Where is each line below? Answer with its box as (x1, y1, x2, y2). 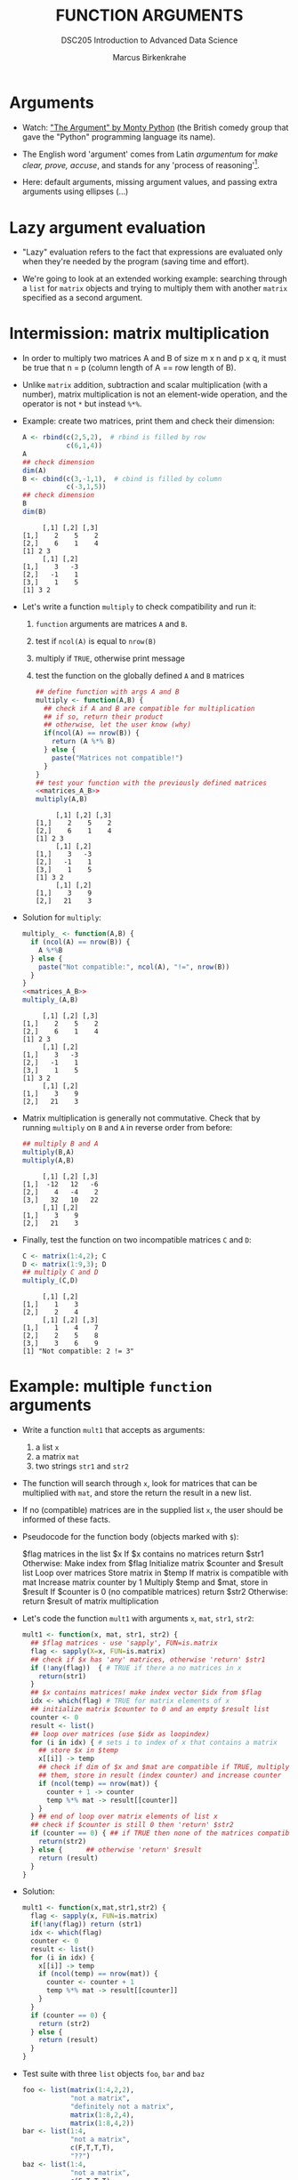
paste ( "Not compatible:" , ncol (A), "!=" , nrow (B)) (38, 962, 230, 971)
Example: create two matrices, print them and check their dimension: (21, 415, 275, 427)
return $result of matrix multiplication (21, 1596, 159, 1606)
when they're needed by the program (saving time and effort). (21, 256, 250, 267)
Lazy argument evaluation (9, 217, 206, 237)
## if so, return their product (43, 712, 164, 721)
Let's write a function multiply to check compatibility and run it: (21, 601, 256, 612)
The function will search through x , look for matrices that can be (21, 1478, 258, 1489)
